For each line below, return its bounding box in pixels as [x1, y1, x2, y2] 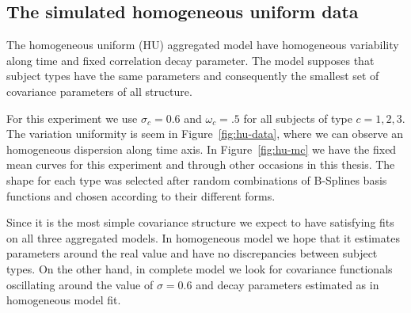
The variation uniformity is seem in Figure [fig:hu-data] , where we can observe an [6, 125, 404, 142]
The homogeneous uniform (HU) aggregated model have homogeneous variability [6, 36, 399, 53]
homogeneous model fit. [6, 292, 121, 308]
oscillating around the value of [6, 276, 154, 292]
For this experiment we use [6, 109, 138, 126]
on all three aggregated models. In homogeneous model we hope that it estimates [6, 229, 400, 246]
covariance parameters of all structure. [6, 82, 192, 99]
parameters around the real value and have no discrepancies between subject [6, 245, 378, 261]
